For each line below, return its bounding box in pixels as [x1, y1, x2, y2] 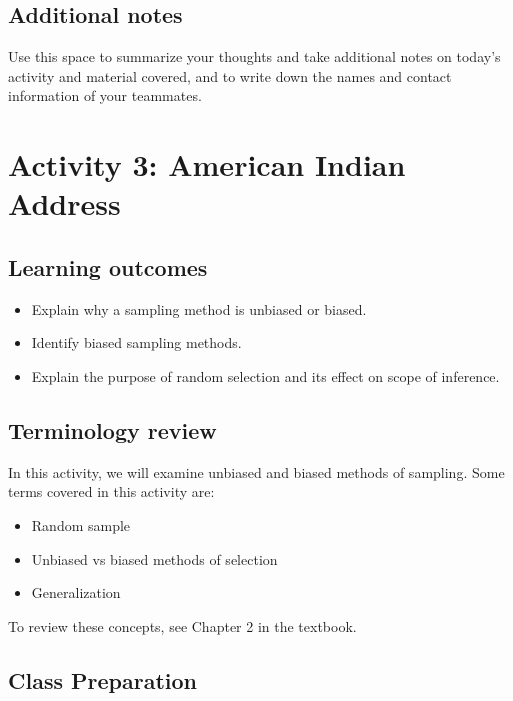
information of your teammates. [8, 85, 202, 106]
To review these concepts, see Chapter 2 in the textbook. [8, 615, 357, 636]
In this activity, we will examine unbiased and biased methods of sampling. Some [8, 461, 505, 482]
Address [8, 183, 121, 224]
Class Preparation [8, 664, 197, 695]
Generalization [31, 582, 121, 603]
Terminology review [8, 414, 217, 445]
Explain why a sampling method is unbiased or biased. [31, 298, 367, 319]
